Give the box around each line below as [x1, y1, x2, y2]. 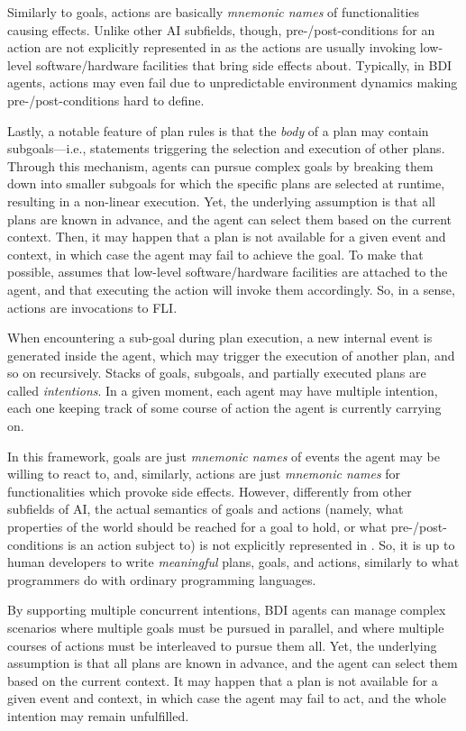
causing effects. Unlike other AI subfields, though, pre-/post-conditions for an [7, 20, 435, 39]
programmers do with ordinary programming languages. [7, 570, 316, 589]
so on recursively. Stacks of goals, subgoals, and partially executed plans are [7, 363, 426, 382]
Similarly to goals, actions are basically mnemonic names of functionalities [7, 3, 420, 21]
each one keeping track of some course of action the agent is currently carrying [7, 398, 442, 417]
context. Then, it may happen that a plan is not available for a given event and [7, 227, 446, 246]
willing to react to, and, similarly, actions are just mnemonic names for [7, 464, 401, 483]
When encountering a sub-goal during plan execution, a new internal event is [7, 328, 433, 347]
